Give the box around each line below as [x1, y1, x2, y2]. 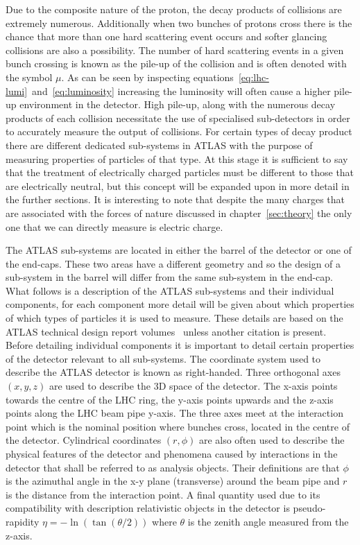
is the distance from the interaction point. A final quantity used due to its [6, 487, 320, 501]
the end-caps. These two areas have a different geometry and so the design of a [6, 256, 341, 270]
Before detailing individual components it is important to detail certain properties [6, 338, 354, 352]
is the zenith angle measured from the [187, 514, 349, 528]
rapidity [6, 514, 40, 528]
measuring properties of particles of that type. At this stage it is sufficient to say [6, 151, 348, 166]
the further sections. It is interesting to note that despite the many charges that [6, 192, 345, 207]
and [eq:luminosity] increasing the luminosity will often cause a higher [32, 83, 331, 98]
